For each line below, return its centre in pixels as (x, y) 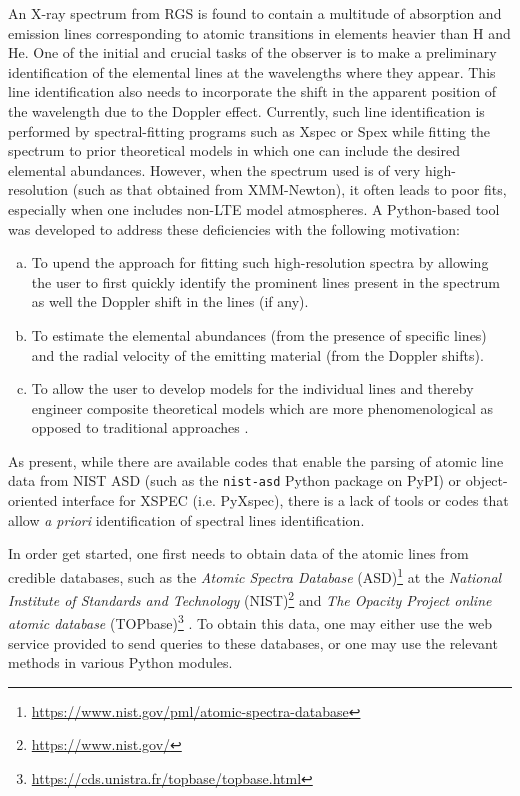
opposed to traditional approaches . (140, 427)
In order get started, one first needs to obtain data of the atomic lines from (238, 553)
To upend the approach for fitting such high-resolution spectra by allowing (260, 262)
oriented (33, 500)
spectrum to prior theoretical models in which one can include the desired (234, 150)
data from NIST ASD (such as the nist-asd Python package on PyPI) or (235, 480)
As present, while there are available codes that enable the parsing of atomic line (256, 460)
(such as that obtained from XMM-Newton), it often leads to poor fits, (289, 189)
